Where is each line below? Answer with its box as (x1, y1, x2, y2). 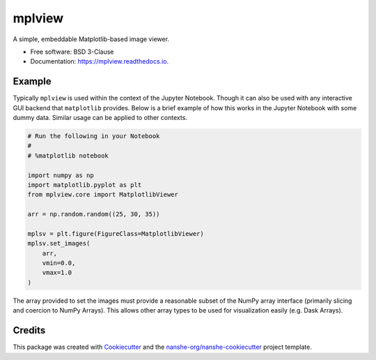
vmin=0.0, (42, 259, 76, 267)
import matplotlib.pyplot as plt (27, 181, 142, 188)
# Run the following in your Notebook (27, 133, 160, 140)
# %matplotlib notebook (27, 151, 109, 160)
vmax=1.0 (42, 269, 72, 277)
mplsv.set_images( (27, 239, 91, 248)
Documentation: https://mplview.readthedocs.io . (30, 57, 169, 66)
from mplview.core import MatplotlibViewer (27, 190, 179, 199)
